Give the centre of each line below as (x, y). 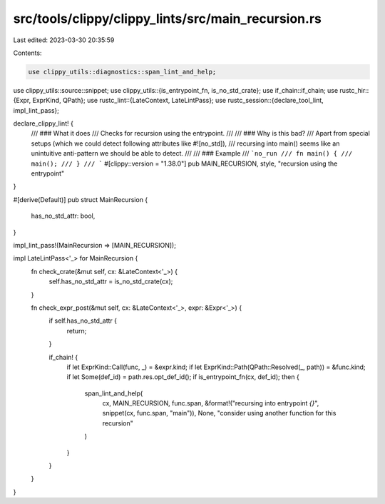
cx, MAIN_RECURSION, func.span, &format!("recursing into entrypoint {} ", (211, 403)
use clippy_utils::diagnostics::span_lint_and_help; (122, 72)
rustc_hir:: (354, 90)
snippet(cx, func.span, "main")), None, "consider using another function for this (219, 413)
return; (77, 331)
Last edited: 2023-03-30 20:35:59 (64, 40)
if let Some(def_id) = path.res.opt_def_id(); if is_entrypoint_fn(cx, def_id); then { (183, 377)
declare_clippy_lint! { (43, 124)
